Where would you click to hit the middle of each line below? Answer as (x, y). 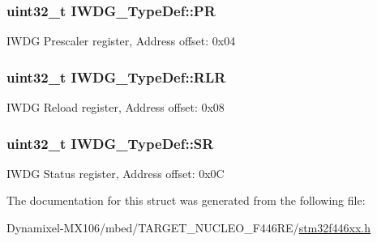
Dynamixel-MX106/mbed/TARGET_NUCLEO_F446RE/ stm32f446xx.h (188, 228)
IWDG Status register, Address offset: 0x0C (116, 173)
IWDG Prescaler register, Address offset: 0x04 (121, 41)
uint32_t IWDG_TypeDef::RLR (116, 76)
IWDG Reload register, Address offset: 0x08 (116, 107)
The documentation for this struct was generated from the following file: (186, 200)
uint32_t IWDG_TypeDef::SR (110, 143)
